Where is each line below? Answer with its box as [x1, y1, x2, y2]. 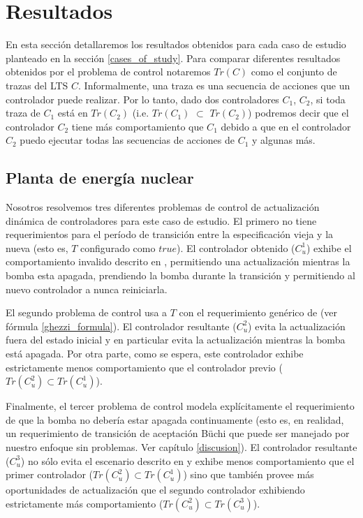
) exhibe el [306, 240, 352, 255]
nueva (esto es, [6, 240, 68, 255]
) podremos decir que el [248, 105, 349, 120]
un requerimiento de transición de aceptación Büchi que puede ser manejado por [6, 426, 350, 441]
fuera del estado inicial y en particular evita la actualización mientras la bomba [6, 332, 346, 347]
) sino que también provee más [183, 467, 314, 482]
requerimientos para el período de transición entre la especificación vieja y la [6, 227, 334, 242]
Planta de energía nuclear [6, 167, 194, 188]
